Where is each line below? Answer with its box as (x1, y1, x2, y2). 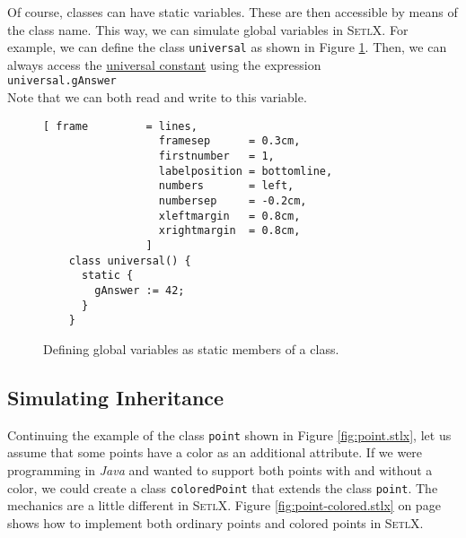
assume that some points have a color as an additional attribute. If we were (7, 443, 423, 462)
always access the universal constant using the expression (7, 55, 321, 74)
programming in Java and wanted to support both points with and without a (7, 460, 433, 479)
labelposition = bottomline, (158, 164, 333, 178)
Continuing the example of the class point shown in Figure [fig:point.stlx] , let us (7, 425, 452, 444)
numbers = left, (158, 179, 295, 193)
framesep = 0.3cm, (158, 134, 301, 148)
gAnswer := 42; (94, 283, 185, 297)
